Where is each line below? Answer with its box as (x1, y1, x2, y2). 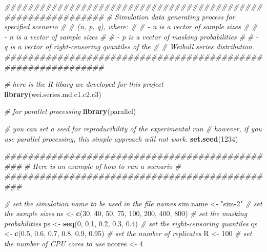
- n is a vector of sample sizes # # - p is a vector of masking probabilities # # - (4, 31, 259, 42)
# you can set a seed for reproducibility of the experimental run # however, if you (4, 123, 262, 133)
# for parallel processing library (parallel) (4, 106, 136, 117)
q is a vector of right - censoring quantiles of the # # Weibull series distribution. (4, 41, 255, 52)
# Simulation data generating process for (106, 11, 235, 22)
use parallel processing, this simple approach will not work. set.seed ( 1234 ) (4, 133, 238, 144)
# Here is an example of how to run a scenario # (24, 160, 181, 171)
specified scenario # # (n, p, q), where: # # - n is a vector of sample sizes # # (4, 21, 258, 32)
